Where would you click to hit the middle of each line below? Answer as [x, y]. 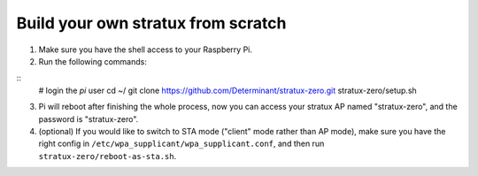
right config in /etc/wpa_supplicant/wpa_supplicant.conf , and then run [181, 144]
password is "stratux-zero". [89, 119]
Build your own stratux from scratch [151, 23]
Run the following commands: [93, 61]
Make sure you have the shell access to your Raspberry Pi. [145, 50]
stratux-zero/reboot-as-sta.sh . [108, 156]
